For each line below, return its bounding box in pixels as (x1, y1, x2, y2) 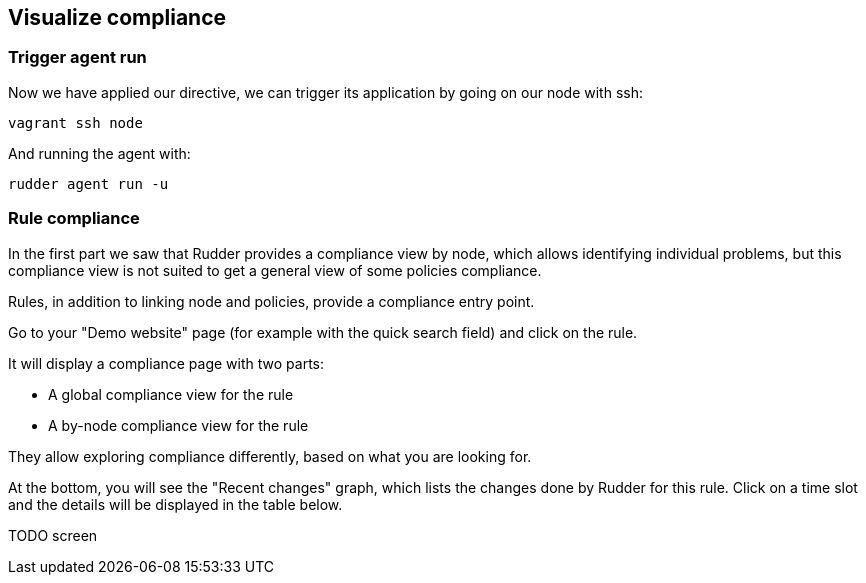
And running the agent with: (8, 144, 191, 162)
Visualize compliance (8, 5, 227, 30)
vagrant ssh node (8, 114, 143, 131)
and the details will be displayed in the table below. (8, 495, 343, 513)
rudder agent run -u (8, 175, 169, 192)
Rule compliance (8, 208, 140, 229)
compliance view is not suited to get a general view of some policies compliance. (8, 261, 542, 279)
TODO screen (8, 526, 98, 544)
